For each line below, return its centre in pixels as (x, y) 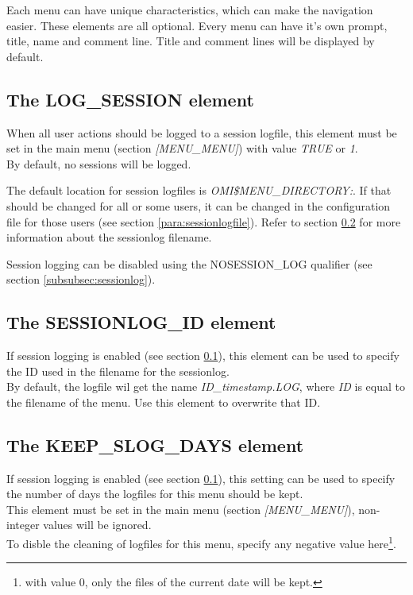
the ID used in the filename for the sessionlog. (118, 371)
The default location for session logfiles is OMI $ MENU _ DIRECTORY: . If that (199, 190)
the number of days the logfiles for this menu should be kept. (155, 494)
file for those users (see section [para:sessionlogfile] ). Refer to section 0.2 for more (204, 221)
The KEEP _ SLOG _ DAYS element (155, 444)
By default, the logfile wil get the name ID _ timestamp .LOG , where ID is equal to (206, 386)
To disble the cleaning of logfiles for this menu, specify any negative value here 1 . (201, 542)
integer (23, 525)
